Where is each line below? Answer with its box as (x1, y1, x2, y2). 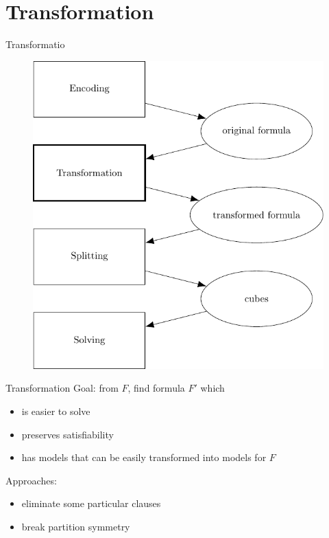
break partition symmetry (21, 519, 130, 533)
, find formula (127, 381, 185, 395)
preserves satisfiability (21, 427, 114, 441)
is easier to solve (21, 403, 90, 418)
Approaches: (5, 473, 57, 487)
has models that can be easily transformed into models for (21, 450, 267, 464)
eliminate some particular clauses (21, 496, 161, 511)
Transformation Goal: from (5, 381, 119, 395)
